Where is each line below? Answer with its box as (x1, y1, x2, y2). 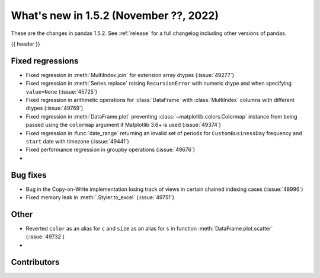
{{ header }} (11, 40, 41, 47)
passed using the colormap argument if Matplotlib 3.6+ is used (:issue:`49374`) (25, 122, 222, 129)
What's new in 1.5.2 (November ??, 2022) (11, 9, 219, 22)
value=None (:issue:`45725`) (25, 88, 98, 95)
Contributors (11, 257, 60, 267)
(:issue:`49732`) (25, 233, 65, 240)
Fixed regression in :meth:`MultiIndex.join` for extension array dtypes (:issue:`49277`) (25, 71, 234, 78)
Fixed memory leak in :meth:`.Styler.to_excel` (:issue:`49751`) (25, 194, 175, 201)
